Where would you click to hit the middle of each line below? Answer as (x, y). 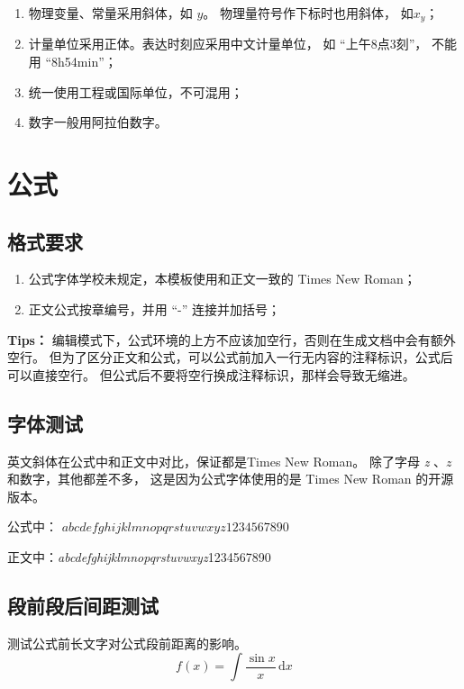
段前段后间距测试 (83, 605)
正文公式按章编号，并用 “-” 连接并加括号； (154, 309)
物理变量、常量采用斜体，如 (110, 13)
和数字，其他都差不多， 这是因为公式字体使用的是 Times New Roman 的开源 (231, 479)
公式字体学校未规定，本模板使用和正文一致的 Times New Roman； (222, 279)
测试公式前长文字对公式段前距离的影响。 (127, 643)
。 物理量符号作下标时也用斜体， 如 (308, 13)
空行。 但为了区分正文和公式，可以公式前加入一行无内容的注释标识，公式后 (230, 357)
